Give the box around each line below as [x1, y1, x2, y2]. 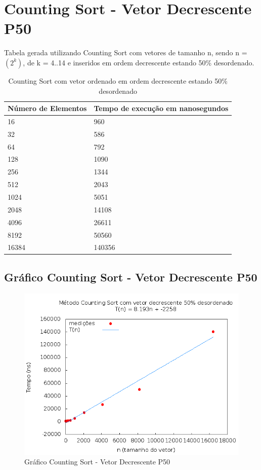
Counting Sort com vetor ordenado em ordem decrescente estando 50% [8, 75, 228, 86]
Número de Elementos [8, 103, 87, 114]
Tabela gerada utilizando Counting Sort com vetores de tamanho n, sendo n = [4, 47, 247, 58]
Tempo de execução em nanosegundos [94, 103, 229, 114]
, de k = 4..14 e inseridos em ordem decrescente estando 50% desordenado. [23, 57, 254, 67]
